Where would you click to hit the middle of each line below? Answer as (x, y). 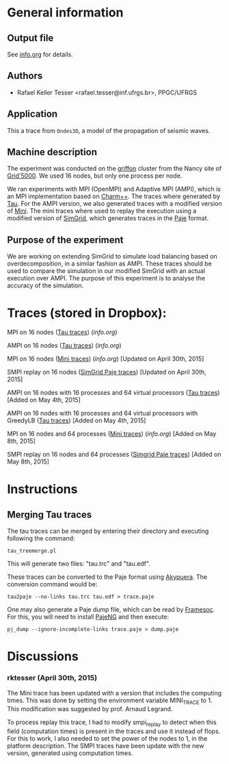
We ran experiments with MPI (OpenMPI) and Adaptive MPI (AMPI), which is (114, 189)
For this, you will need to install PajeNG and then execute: (88, 617)
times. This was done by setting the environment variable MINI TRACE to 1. (110, 701)
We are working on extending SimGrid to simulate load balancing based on (112, 256)
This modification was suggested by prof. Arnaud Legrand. (90, 709)
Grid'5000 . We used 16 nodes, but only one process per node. (95, 176)
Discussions (43, 657)
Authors (25, 76)
